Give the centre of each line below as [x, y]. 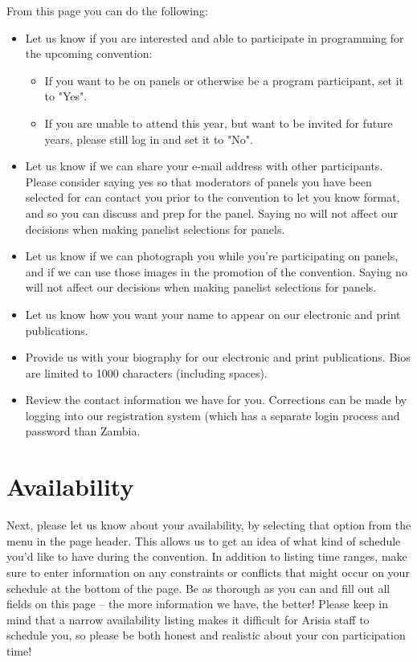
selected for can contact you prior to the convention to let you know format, [213, 197]
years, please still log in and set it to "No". [149, 139]
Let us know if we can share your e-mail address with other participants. [204, 166]
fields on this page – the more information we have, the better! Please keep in [197, 604]
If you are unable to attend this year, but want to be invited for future [219, 123]
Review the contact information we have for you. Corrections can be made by [216, 400]
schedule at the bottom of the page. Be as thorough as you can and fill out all [198, 588]
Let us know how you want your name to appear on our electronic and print [213, 314]
